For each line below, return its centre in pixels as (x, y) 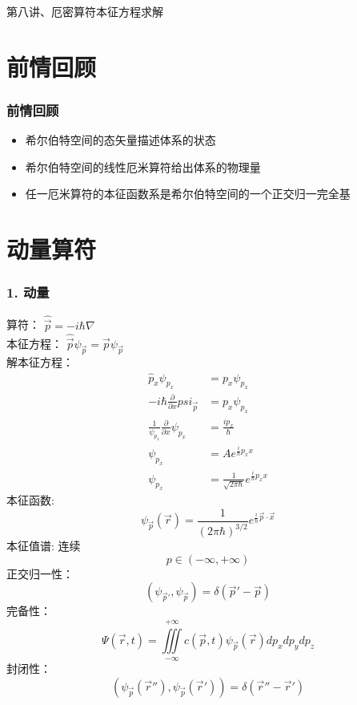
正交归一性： (40, 573)
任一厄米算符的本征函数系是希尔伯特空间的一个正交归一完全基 (188, 194)
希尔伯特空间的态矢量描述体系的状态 (120, 140)
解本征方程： (40, 361)
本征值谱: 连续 (44, 546)
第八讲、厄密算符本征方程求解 (85, 11)
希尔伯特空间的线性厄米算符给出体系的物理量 (143, 166)
